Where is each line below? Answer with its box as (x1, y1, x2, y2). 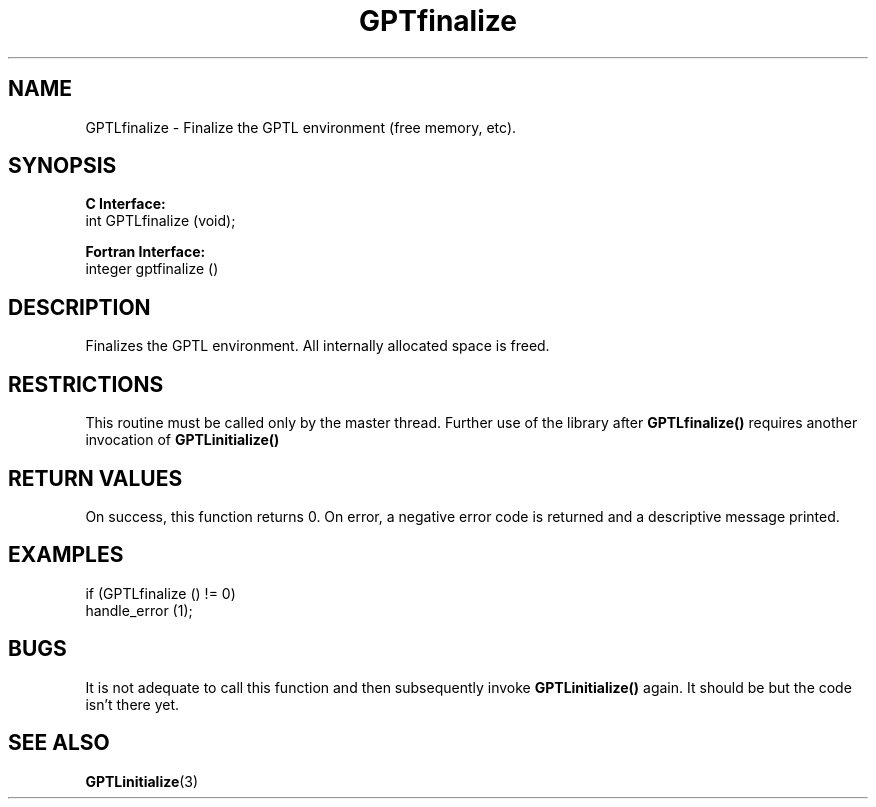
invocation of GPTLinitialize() (85, 431, 280, 449)
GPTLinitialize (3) (85, 772, 199, 790)
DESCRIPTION (8, 294, 151, 320)
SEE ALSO (8, 730, 110, 756)
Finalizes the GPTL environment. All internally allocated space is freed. (85, 337, 550, 355)
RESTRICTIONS (8, 371, 164, 397)
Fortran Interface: (85, 243, 206, 261)
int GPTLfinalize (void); (85, 212, 236, 230)
